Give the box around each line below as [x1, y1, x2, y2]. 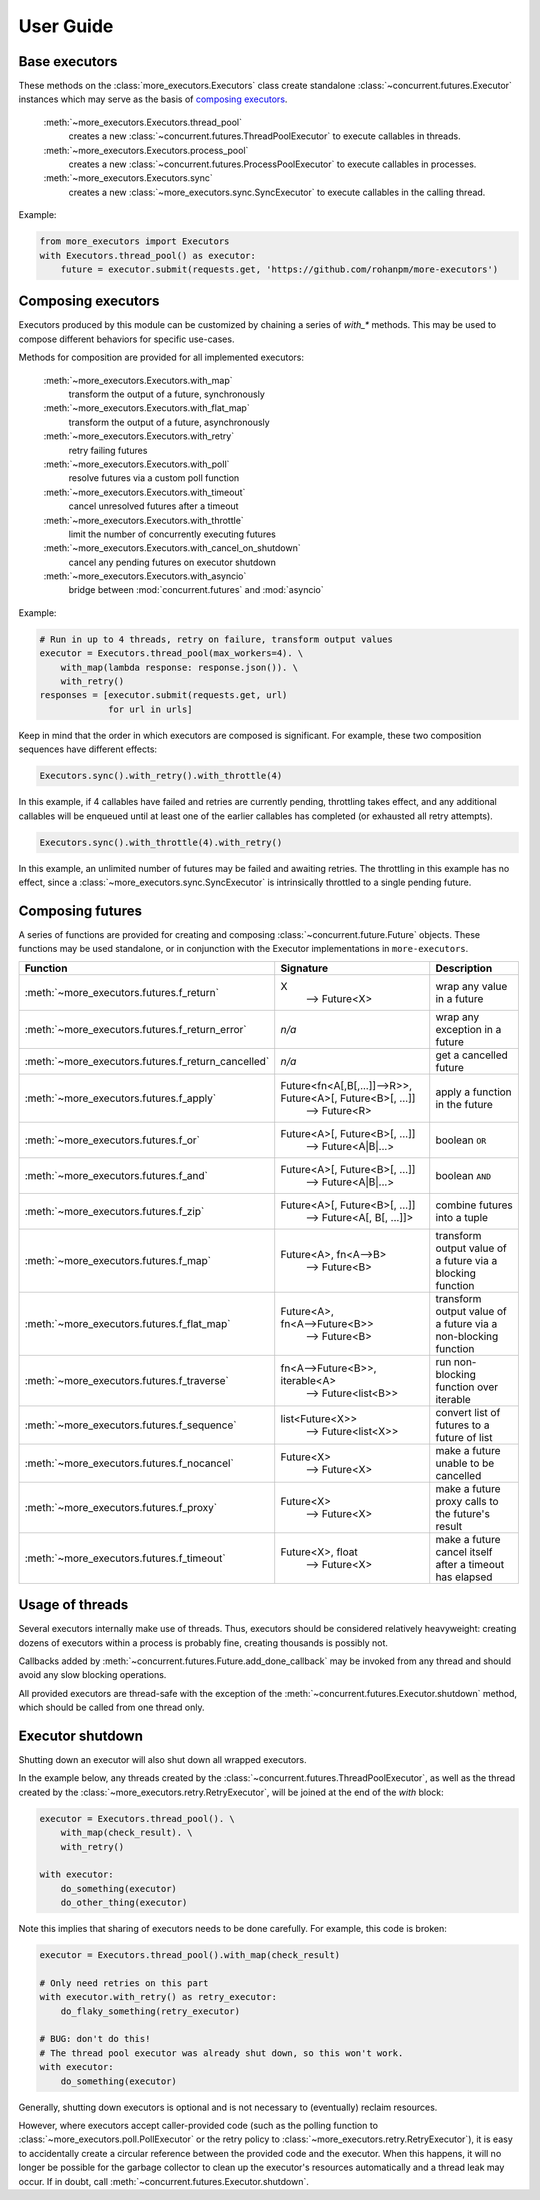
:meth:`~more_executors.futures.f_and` [24, 1168, 209, 1182]
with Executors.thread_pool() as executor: [39, 250, 257, 261]
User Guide [18, 15, 114, 37]
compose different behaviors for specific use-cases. [18, 333, 235, 345]
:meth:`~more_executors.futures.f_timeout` [24, 1551, 226, 1565]
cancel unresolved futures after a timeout [68, 500, 239, 512]
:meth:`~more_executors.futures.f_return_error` [24, 1022, 247, 1036]
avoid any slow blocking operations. [18, 1669, 167, 1681]
